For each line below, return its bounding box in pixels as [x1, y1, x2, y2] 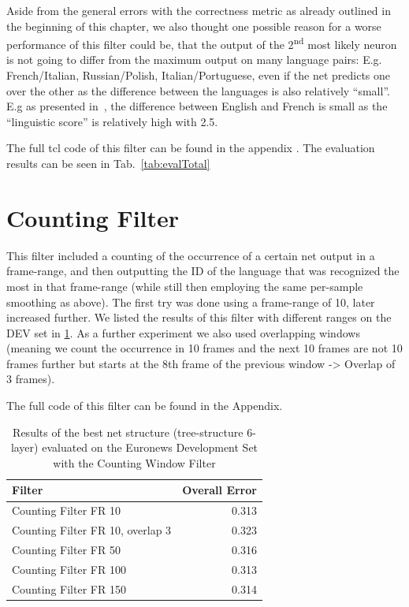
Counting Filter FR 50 [12, 541, 121, 557]
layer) [10, 439, 39, 456]
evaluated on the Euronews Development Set [42, 439, 258, 456]
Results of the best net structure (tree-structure [13, 423, 244, 440]
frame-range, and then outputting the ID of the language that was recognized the [6, 263, 400, 279]
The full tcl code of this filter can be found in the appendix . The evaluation [6, 140, 375, 156]
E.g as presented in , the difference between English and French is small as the [6, 98, 388, 114]
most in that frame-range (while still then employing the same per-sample [6, 277, 363, 294]
